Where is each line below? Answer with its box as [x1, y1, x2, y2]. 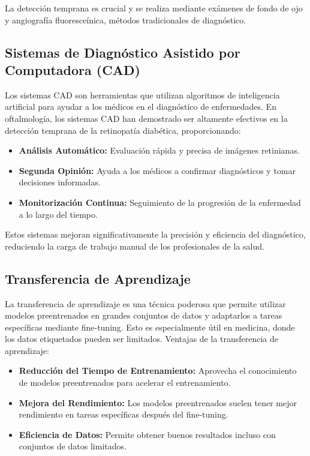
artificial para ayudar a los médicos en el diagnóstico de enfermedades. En [5, 100, 276, 113]
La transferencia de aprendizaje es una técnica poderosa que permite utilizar [5, 297, 286, 310]
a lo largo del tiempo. [19, 208, 98, 220]
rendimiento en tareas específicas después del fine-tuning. [19, 408, 228, 421]
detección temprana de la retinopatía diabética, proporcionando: [5, 124, 241, 136]
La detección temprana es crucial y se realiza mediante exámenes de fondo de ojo [5, 2, 303, 14]
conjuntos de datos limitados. [19, 440, 127, 452]
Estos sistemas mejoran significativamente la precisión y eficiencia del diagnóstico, [5, 228, 306, 241]
